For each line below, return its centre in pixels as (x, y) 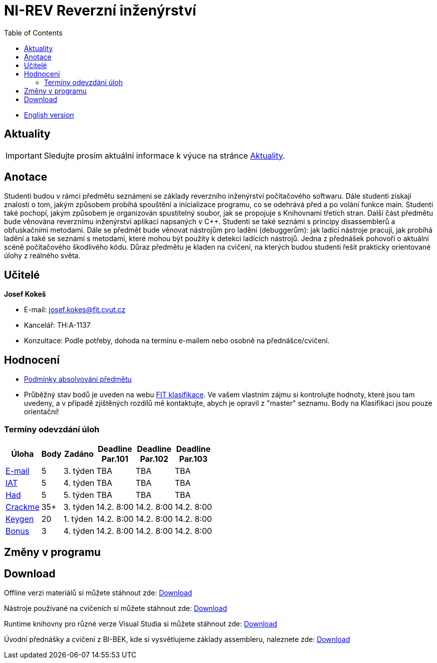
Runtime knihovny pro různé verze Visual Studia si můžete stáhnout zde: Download (141, 624)
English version (49, 115)
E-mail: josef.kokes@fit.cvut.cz (75, 310)
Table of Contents (33, 33)
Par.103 (193, 459)
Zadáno (79, 454)
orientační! (41, 412)
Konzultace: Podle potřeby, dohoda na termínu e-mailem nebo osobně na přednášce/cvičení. (177, 341)
